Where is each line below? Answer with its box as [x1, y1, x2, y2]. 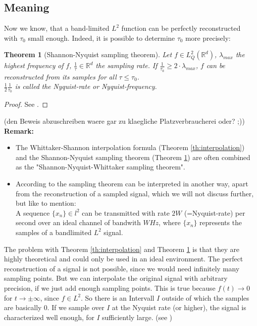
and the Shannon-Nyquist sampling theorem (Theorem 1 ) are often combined [15, 152, 251, 162]
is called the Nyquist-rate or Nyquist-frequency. [15, 81, 157, 91]
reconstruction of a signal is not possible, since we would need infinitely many [4, 263, 240, 273]
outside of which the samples [162, 292, 249, 303]
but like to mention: [15, 198, 76, 208]
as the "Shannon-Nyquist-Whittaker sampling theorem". [15, 162, 185, 172]
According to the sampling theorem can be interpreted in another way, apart [15, 178, 249, 189]
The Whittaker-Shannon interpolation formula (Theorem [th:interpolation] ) [15, 142, 245, 153]
